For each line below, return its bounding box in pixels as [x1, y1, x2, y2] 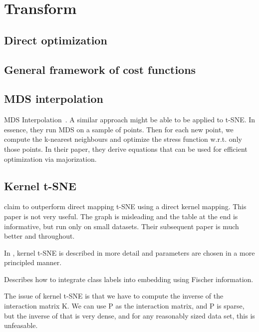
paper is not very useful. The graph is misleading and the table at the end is [4, 211, 238, 221]
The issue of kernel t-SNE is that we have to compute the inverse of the [4, 291, 224, 301]
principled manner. [4, 257, 62, 268]
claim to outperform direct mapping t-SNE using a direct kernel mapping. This [4, 201, 247, 212]
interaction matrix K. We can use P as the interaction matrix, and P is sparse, [4, 301, 245, 311]
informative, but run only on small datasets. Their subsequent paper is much [4, 221, 239, 231]
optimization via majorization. [4, 153, 97, 164]
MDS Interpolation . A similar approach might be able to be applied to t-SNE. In [4, 114, 256, 125]
